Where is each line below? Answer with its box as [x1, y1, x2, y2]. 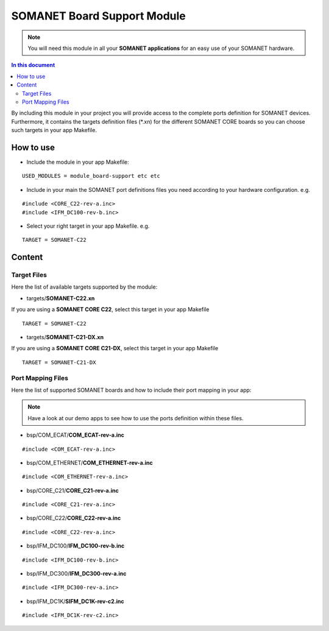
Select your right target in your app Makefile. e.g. [26, 222, 150, 230]
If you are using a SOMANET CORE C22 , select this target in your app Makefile [11, 306, 210, 313]
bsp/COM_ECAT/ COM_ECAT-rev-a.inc [26, 431, 125, 439]
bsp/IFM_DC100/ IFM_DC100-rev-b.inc [26, 542, 125, 549]
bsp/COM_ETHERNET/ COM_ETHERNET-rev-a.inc [26, 459, 153, 466]
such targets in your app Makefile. [11, 127, 97, 134]
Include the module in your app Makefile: [26, 158, 129, 166]
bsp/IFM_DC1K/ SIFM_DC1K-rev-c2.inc [26, 598, 124, 605]
